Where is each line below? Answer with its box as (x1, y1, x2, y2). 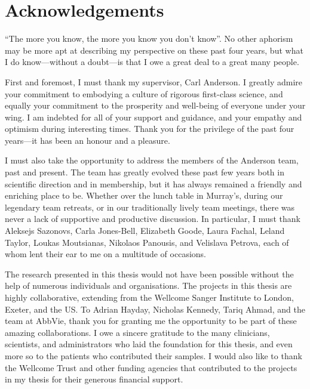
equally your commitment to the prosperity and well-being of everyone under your (5, 99, 306, 112)
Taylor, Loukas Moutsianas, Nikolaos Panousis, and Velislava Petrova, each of (5, 236, 289, 248)
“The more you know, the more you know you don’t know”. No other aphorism (5, 32, 293, 45)
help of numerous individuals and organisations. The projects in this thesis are (5, 279, 292, 292)
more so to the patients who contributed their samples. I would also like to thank (5, 349, 302, 362)
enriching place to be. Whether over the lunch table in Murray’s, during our (5, 189, 283, 202)
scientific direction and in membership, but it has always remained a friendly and (5, 177, 302, 190)
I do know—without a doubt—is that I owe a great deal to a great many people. (5, 55, 299, 68)
